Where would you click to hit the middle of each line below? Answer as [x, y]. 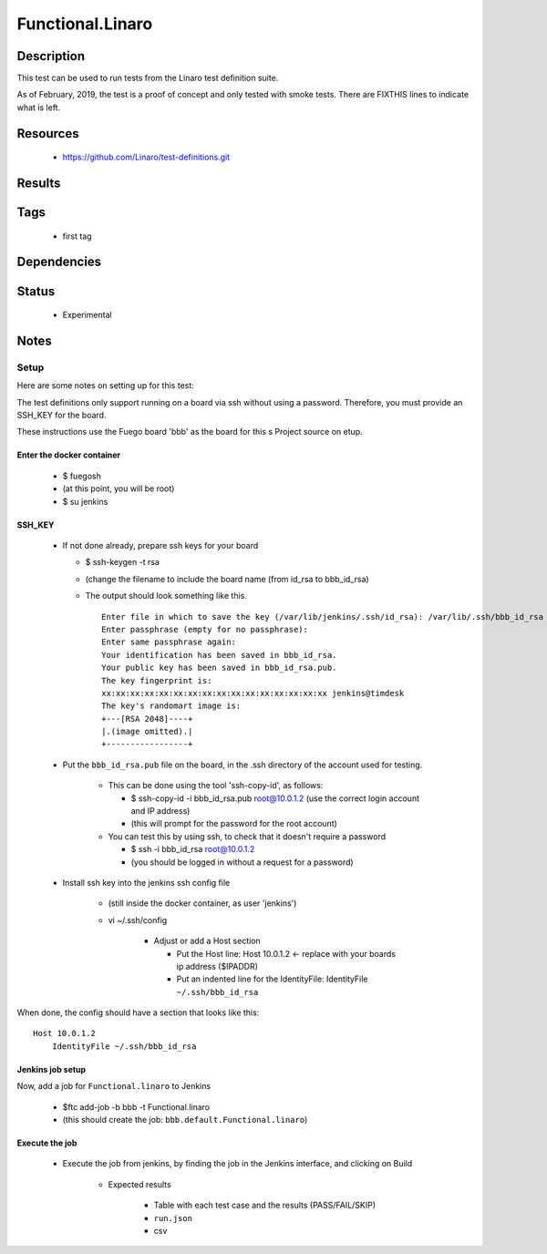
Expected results [140, 1184]
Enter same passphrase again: [169, 642]
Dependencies [59, 262]
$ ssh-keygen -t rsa [122, 562]
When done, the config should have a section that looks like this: [138, 1012]
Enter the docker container [69, 455]
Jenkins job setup [52, 1069]
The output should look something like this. [166, 596]
